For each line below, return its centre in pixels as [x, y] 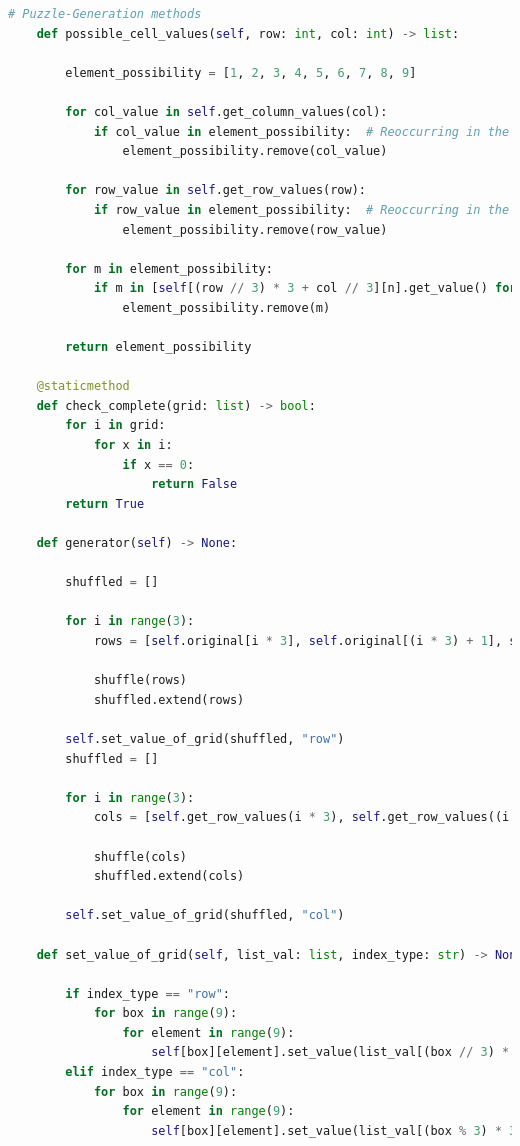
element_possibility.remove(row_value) [255, 229]
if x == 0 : [158, 464]
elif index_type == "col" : [155, 1072]
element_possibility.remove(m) [226, 307]
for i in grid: [115, 425]
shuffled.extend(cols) [169, 876]
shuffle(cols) [140, 856]
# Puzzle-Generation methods [105, 14]
